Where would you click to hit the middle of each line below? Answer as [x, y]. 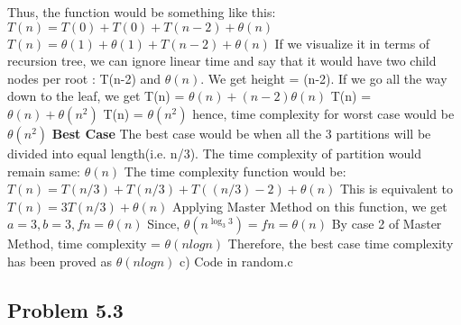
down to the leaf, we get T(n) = [96, 96]
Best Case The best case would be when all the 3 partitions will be [241, 133]
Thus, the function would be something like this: [142, 12]
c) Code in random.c [236, 261]
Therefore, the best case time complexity [341, 244]
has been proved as [60, 261]
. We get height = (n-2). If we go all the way [324, 78]
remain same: [44, 171]
